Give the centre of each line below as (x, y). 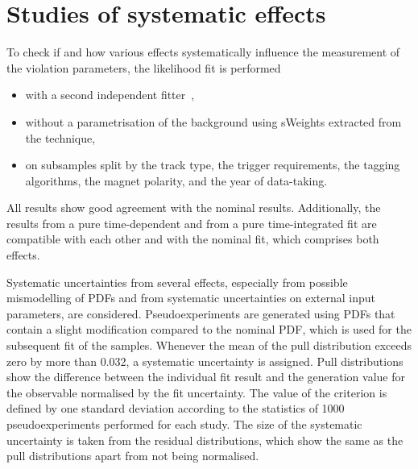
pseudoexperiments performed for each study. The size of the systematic (184, 424)
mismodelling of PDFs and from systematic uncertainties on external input (191, 298)
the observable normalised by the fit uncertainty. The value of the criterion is (197, 392)
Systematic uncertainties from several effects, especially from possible (177, 282)
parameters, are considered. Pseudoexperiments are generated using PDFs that (201, 313)
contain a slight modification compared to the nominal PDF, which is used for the (209, 329)
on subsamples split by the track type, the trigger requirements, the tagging (213, 165)
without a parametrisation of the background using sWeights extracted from (213, 121)
